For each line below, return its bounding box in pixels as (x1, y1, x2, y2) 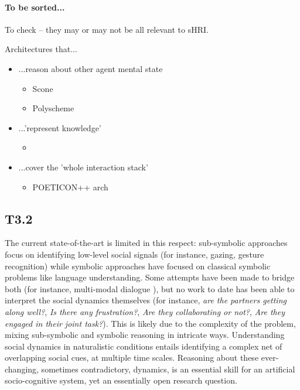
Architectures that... (5, 43, 77, 55)
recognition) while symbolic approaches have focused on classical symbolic (5, 259, 271, 272)
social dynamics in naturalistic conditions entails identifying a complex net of (5, 340, 282, 352)
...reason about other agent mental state (18, 62, 163, 74)
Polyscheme (32, 102, 74, 114)
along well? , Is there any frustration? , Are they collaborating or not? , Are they (5, 305, 285, 317)
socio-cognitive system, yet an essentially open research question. (5, 374, 237, 386)
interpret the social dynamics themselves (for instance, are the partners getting (5, 294, 287, 306)
